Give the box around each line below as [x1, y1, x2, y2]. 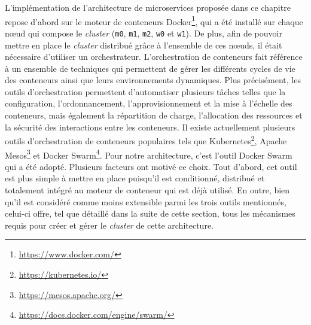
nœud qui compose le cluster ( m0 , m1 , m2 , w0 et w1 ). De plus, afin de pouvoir [5, 26, 282, 39]
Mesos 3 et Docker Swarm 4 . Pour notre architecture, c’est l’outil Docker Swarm [5, 147, 292, 161]
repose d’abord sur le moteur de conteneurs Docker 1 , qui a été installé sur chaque [5, 13, 303, 28]
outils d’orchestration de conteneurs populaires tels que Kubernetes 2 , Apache [5, 133, 287, 147]
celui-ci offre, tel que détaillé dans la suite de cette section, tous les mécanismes [5, 207, 295, 220]
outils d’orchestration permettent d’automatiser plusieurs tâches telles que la [5, 85, 286, 98]
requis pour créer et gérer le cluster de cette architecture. [5, 218, 214, 231]
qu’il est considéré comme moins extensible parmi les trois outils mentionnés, [5, 195, 286, 208]
